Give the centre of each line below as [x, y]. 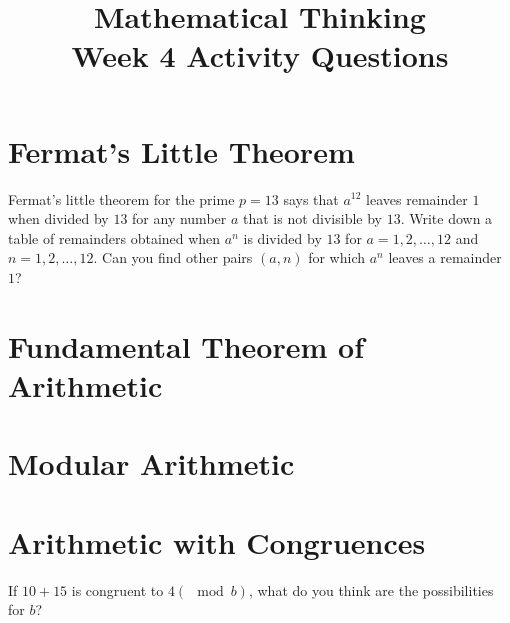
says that [311, 198]
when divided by [58, 218]
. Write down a [446, 218]
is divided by [282, 237]
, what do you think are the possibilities [371, 589]
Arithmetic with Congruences [217, 541]
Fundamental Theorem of [186, 345]
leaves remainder [417, 198]
